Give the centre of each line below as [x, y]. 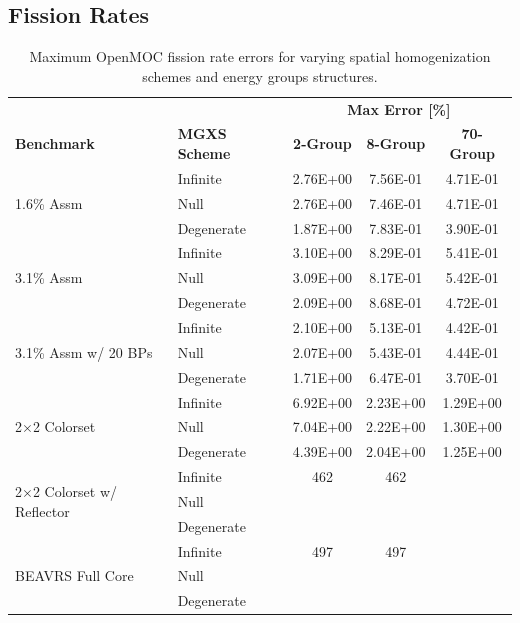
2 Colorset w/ [75, 491]
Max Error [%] [399, 108]
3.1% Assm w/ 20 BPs [84, 351]
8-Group [396, 143]
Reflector [42, 510]
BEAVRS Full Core [74, 575]
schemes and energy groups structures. [260, 75]
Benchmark [55, 143]
